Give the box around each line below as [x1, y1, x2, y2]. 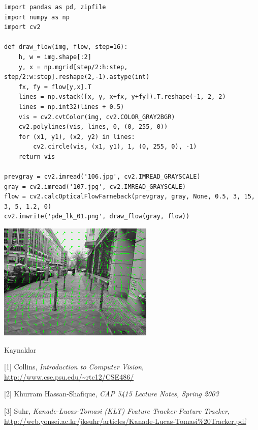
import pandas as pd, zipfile [4, 4, 106, 11]
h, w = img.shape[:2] [18, 53, 91, 61]
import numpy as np [4, 13, 70, 21]
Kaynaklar [4, 344, 37, 355]
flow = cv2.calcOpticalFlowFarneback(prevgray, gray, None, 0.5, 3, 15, [4, 193, 255, 200]
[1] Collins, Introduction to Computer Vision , [4, 361, 144, 372]
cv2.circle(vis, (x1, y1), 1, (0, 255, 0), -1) [33, 143, 197, 151]
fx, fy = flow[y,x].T [18, 83, 91, 91]
